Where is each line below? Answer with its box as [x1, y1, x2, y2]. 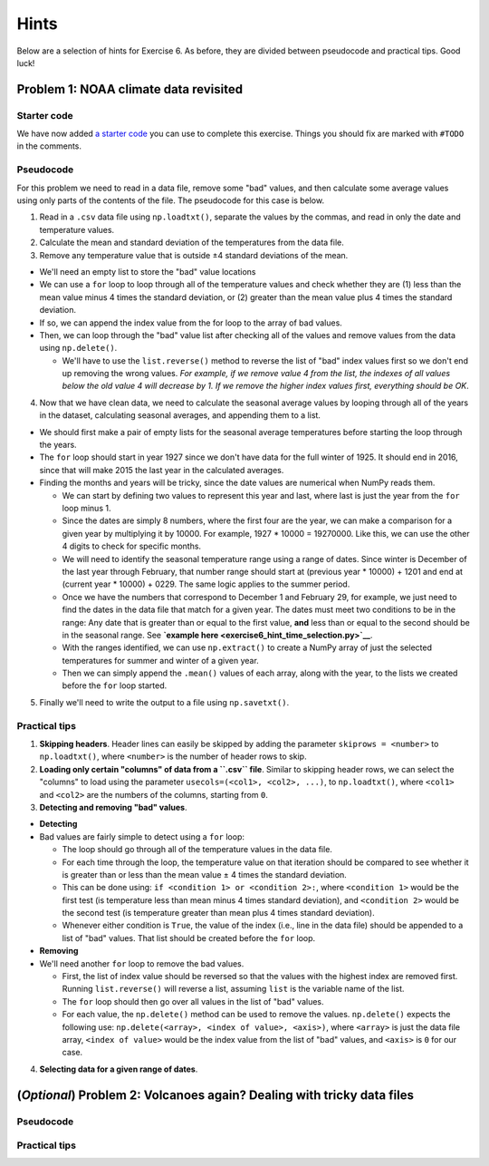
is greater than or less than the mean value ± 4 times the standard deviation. [62, 869, 348, 879]
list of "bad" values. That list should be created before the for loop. [62, 932, 316, 943]
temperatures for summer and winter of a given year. [62, 655, 260, 666]
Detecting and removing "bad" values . [39, 802, 187, 812]
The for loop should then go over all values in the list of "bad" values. [62, 996, 325, 1006]
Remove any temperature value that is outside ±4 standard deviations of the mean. [39, 249, 349, 260]
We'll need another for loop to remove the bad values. [39, 957, 244, 969]
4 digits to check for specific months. [62, 540, 202, 552]
